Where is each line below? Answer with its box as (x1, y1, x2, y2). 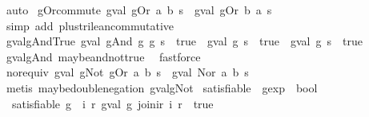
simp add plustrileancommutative (6, 17, 174, 33)
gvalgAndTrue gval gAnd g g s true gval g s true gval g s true (6, 33, 363, 49)
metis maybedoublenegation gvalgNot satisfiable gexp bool (6, 79, 318, 96)
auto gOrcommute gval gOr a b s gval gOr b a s (6, 2, 272, 18)
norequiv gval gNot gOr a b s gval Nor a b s (6, 64, 249, 80)
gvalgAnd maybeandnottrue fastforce (6, 48, 201, 64)
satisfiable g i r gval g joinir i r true (11, 95, 214, 111)
